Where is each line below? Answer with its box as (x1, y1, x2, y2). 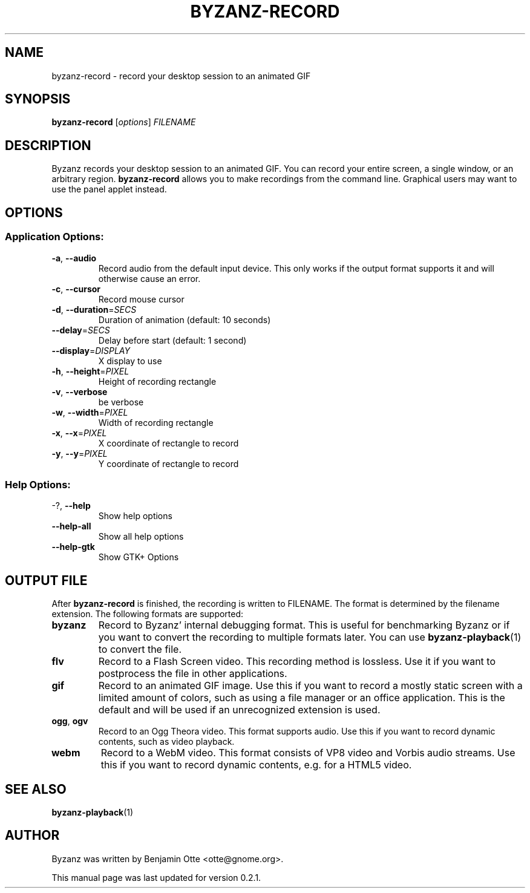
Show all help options (98, 531, 184, 542)
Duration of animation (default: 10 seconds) (98, 314, 271, 325)
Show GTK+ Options (98, 552, 179, 563)
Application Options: (5, 231, 104, 243)
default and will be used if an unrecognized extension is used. (98, 704, 381, 716)
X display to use (98, 355, 162, 366)
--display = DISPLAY (51, 345, 130, 356)
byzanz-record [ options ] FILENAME (51, 117, 196, 128)
